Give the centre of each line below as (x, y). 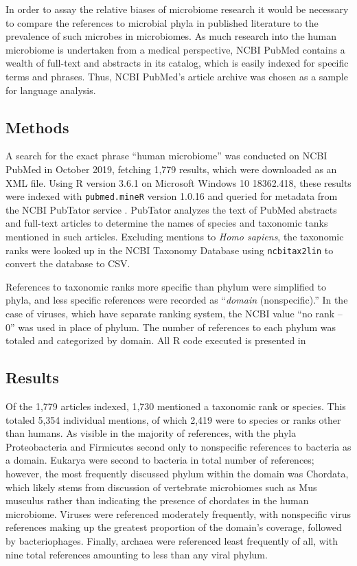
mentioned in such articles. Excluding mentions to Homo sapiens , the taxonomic (175, 236)
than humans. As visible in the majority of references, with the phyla (151, 433)
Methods (37, 127)
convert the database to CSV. (68, 263)
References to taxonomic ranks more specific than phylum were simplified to (166, 286)
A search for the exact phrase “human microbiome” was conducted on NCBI (166, 156)
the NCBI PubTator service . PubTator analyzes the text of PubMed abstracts (171, 209)
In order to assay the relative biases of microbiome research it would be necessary (177, 9)
